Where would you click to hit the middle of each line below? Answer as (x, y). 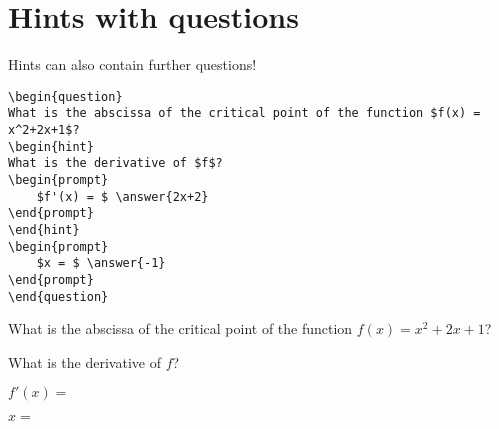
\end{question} (58, 296)
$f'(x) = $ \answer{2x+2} (122, 196)
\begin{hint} (51, 146)
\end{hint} (44, 229)
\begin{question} (65, 96)
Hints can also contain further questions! (132, 64)
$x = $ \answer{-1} (101, 263)
